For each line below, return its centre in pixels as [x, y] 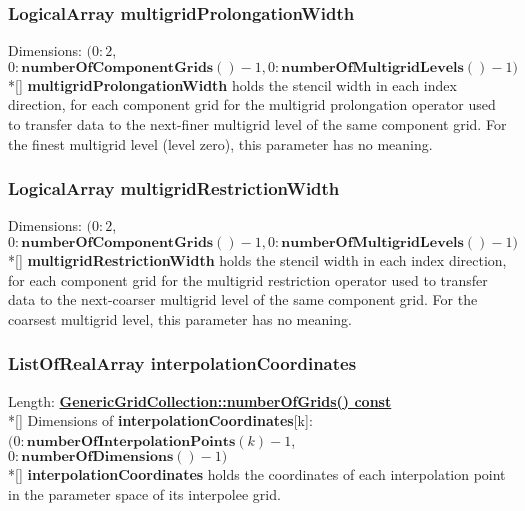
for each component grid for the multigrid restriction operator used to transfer [248, 279]
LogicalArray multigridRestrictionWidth [174, 188]
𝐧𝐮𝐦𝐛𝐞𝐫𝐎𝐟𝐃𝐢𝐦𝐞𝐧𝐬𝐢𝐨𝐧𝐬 [97, 457]
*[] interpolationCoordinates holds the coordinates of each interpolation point [257, 474]
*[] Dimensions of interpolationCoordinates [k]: [160, 420]
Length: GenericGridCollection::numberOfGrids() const [200, 400]
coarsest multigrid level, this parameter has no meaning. [180, 318]
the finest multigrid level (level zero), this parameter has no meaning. [220, 143]
